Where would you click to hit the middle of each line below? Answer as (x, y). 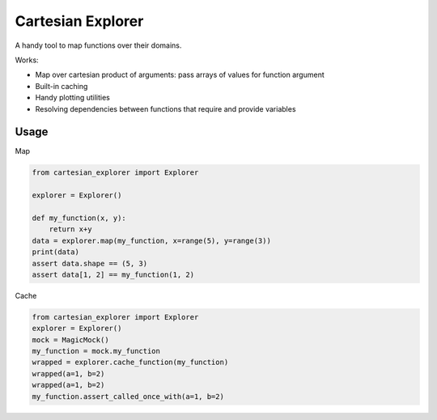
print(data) (56, 252)
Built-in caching (62, 86)
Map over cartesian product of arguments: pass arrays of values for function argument (180, 75)
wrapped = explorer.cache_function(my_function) (130, 363)
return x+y (70, 229)
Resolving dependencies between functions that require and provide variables (165, 108)
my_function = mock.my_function (96, 351)
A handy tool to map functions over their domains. (98, 45)
